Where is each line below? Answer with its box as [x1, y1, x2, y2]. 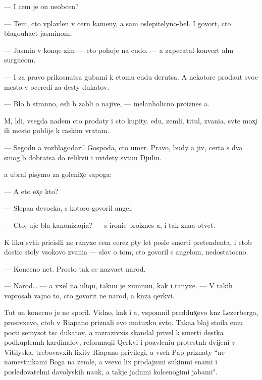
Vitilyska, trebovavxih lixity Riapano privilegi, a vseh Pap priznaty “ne [4, 346, 225, 357]
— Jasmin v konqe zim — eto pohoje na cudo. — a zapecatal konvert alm [4, 44, 234, 55]
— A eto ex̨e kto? [4, 185, 59, 196]
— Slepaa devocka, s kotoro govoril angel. [4, 203, 133, 213]
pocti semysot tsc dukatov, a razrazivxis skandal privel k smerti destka [4, 327, 224, 337]
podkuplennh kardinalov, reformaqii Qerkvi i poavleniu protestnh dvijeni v [4, 337, 236, 347]
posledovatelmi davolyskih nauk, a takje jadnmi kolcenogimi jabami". [4, 366, 218, 377]
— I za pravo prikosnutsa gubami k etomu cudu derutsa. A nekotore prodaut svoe [4, 71, 258, 82]
